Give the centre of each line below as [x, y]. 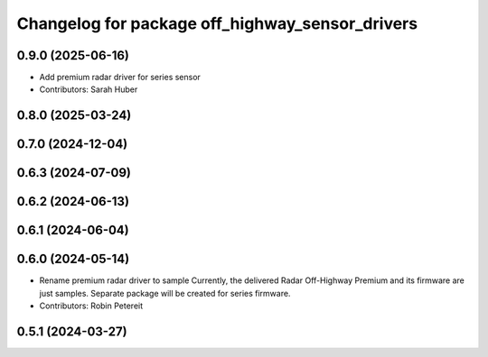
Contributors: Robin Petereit [91, 306]
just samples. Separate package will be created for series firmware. [165, 293]
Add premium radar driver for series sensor [120, 78]
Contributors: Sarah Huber [89, 89]
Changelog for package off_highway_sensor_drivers [217, 23]
